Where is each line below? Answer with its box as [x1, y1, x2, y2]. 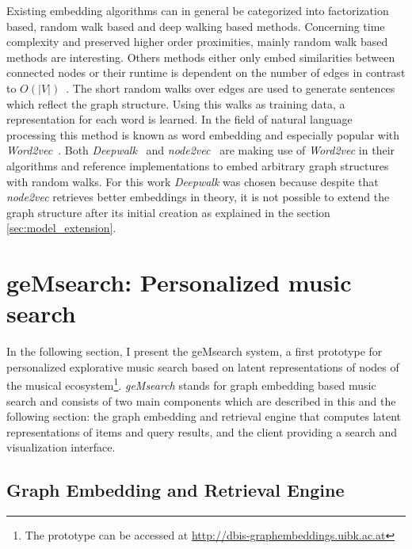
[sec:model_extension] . [6, 219, 116, 236]
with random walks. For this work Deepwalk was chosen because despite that [6, 173, 379, 189]
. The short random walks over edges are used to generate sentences [66, 79, 395, 96]
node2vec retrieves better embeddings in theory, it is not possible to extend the [6, 189, 390, 205]
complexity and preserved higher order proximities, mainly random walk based [6, 33, 388, 50]
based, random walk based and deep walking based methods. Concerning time [6, 17, 385, 34]
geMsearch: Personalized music [6, 266, 352, 299]
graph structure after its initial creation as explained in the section [6, 204, 330, 220]
